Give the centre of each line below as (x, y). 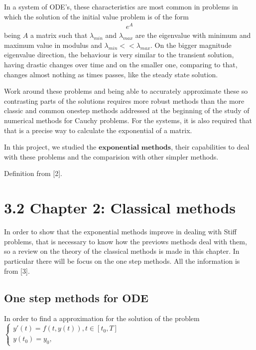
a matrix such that (59, 35)
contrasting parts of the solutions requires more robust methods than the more (124, 100)
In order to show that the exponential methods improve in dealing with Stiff (120, 232)
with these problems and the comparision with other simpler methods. (111, 156)
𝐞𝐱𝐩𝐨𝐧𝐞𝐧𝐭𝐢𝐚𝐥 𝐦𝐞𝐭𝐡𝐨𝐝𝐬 (135, 148)
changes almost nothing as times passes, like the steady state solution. (111, 74)
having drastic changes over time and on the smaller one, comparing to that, (121, 65)
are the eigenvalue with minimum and (193, 35)
